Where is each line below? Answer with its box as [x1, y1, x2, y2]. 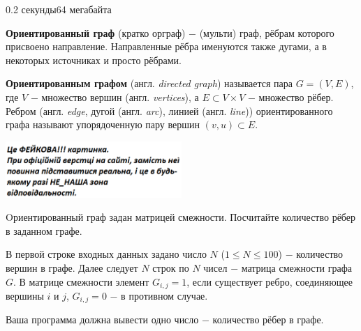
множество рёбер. [258, 89, 334, 104]
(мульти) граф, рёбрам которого [199, 25, 334, 40]
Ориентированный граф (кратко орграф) [6, 25, 186, 40]
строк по [152, 260, 189, 275]
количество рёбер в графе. [212, 312, 324, 327]
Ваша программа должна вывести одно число [6, 312, 199, 327]
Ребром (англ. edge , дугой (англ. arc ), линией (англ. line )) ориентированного [6, 103, 333, 118]
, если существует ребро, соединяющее [186, 274, 353, 288]
